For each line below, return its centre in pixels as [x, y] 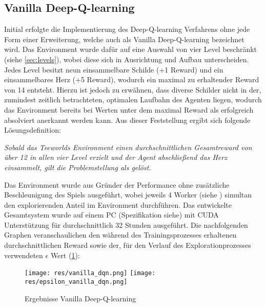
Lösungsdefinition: [33, 130]
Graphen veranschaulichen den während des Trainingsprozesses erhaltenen [120, 235]
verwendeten [24, 255]
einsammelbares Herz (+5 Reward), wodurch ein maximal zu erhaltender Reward [132, 79]
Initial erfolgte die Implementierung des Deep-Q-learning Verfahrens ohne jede [127, 29]
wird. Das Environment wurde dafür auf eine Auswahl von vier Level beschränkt [131, 49]
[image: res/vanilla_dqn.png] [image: [90, 273]
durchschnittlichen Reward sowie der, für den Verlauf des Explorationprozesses [128, 245]
